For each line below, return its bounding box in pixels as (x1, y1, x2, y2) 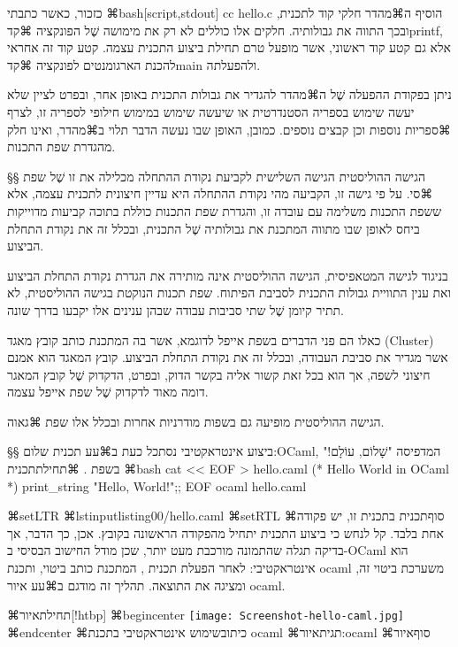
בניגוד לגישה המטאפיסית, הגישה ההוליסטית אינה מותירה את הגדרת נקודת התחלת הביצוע (7, 266, 448, 284)
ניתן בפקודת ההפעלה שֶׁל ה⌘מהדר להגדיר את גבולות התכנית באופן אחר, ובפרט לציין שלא (7, 85, 452, 104)
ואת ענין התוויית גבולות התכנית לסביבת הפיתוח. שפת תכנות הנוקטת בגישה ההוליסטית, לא (7, 283, 452, 302)
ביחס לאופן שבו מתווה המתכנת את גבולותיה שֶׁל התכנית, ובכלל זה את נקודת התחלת (7, 219, 420, 237)
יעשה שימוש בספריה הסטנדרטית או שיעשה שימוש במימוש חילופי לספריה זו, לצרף (7, 102, 415, 120)
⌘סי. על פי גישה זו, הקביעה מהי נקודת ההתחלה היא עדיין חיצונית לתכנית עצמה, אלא (7, 184, 433, 203)
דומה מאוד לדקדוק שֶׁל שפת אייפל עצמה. (7, 382, 209, 401)
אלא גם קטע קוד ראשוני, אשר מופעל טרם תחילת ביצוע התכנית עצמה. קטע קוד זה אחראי (7, 38, 451, 57)
